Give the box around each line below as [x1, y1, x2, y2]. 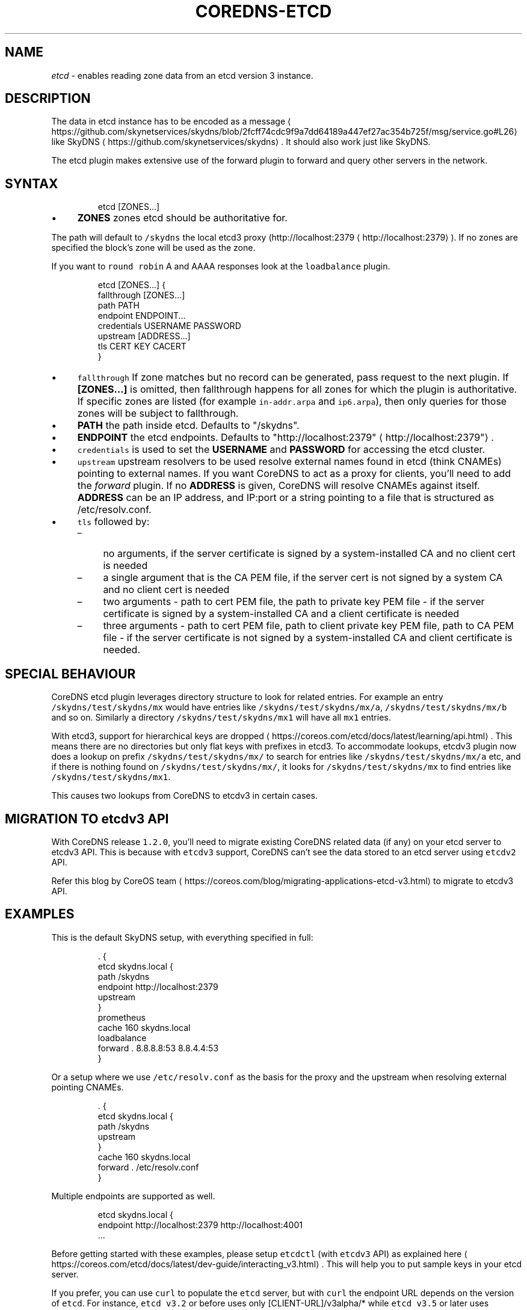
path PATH [97, 300, 140, 311]
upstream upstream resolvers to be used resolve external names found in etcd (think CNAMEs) [77, 455, 502, 468]
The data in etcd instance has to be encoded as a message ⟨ [51, 116, 291, 127]
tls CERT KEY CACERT [97, 341, 186, 352]
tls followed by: [77, 515, 150, 528]
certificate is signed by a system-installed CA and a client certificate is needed [103, 607, 460, 620]
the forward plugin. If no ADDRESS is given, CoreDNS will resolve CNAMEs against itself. [77, 479, 480, 492]
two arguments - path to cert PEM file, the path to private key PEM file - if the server [103, 595, 485, 608]
